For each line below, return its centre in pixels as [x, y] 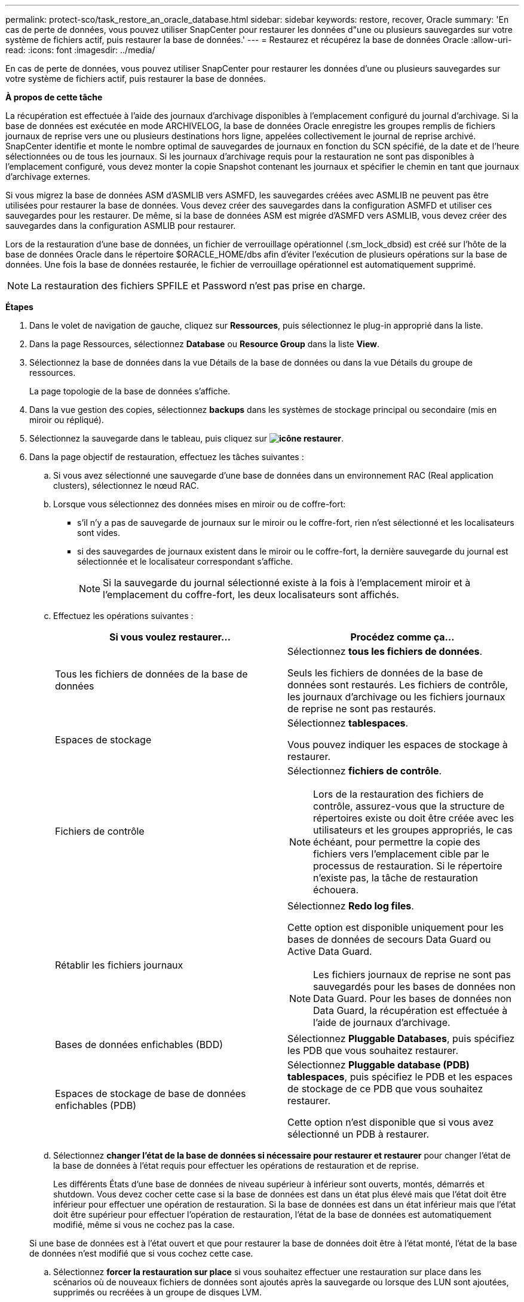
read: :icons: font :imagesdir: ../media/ [80, 50]
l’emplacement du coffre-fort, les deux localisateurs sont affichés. [251, 595]
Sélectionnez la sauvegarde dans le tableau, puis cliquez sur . [186, 438]
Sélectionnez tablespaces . [348, 723]
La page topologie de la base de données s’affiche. [130, 391]
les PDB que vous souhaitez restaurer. [373, 1050]
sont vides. [99, 533]
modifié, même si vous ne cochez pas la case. [144, 1225]
